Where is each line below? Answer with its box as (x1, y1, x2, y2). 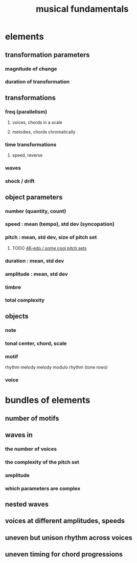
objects (5, 312, 28, 320)
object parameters (5, 193, 63, 201)
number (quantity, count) (5, 208, 67, 214)
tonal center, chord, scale (5, 340, 67, 347)
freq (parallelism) (5, 108, 47, 115)
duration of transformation (5, 79, 70, 85)
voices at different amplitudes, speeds (5, 517, 125, 525)
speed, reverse (12, 152, 43, 158)
